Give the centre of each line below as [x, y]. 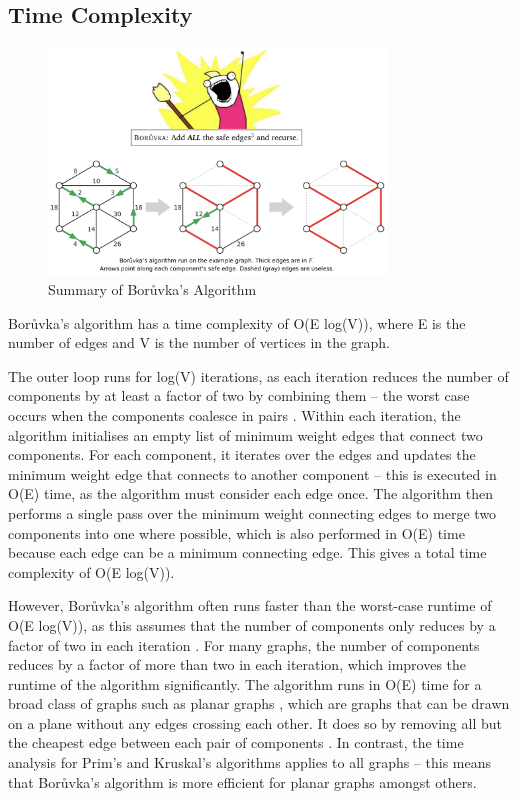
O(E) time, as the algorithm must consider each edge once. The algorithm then [251, 493]
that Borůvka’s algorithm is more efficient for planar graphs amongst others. [242, 781]
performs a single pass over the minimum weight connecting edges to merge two [252, 512]
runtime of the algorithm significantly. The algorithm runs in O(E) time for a [245, 683]
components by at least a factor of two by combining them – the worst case [239, 395]
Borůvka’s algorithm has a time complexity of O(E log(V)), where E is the [237, 322]
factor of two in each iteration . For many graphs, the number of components [244, 644]
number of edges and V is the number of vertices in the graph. [199, 342]
